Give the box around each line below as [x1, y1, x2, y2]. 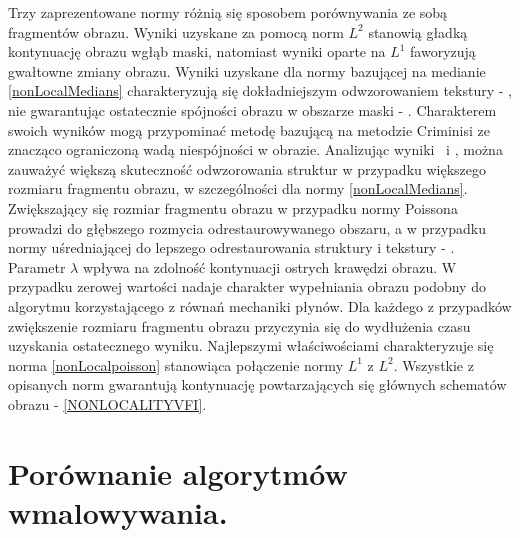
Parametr [8, 256, 66, 277]
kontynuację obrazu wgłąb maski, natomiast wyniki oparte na [8, 41, 386, 62]
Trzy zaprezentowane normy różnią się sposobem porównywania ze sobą [8, 2, 448, 22]
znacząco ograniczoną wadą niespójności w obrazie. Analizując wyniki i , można [8, 139, 503, 160]
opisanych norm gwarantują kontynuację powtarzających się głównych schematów [8, 374, 507, 395]
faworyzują [410, 41, 476, 62]
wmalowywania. [8, 491, 228, 532]
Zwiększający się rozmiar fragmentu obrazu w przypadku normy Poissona [8, 197, 458, 218]
